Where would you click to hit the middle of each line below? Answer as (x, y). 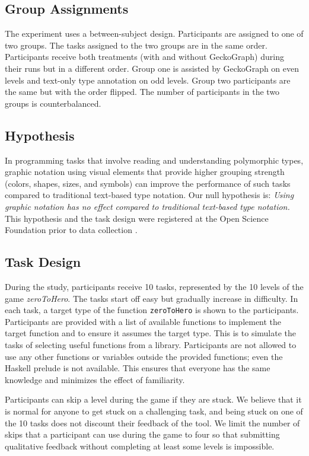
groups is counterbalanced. (53, 103)
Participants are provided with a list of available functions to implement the (143, 321)
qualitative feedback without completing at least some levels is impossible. (140, 446)
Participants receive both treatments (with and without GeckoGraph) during (144, 57)
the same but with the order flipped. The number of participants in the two (142, 92)
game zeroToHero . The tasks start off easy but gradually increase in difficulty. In (152, 298)
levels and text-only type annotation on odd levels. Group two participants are (148, 80)
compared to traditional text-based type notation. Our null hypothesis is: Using (149, 195)
